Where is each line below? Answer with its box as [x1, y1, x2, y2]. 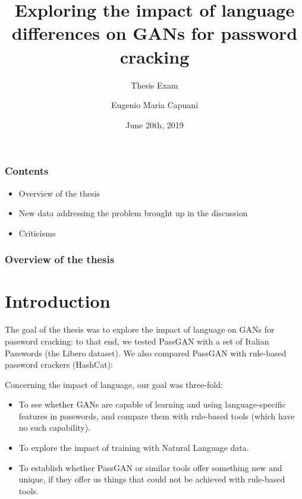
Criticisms [18, 226, 56, 239]
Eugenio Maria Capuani [111, 99, 199, 111]
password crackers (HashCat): [5, 358, 114, 371]
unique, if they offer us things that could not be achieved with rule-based [18, 473, 285, 485]
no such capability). [18, 421, 91, 434]
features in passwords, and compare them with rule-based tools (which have [18, 409, 295, 422]
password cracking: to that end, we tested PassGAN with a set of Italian [5, 334, 269, 347]
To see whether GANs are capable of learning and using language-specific [18, 398, 286, 410]
